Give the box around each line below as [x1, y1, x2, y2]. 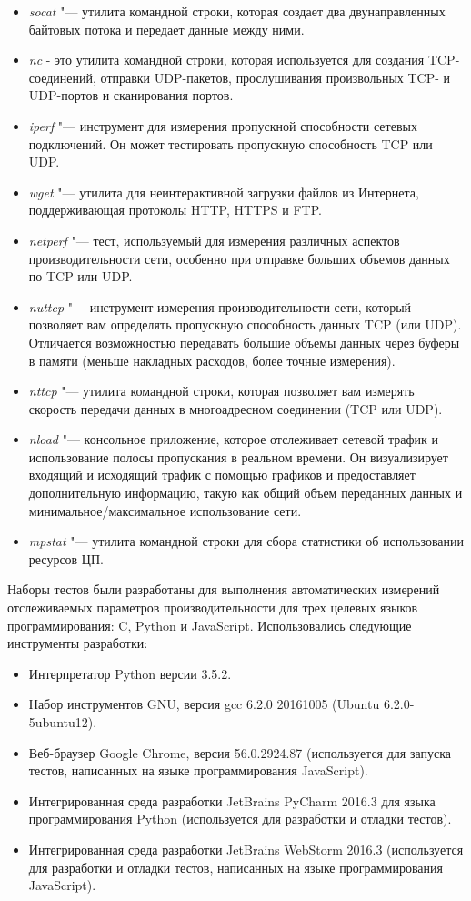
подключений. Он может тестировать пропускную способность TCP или [28, 134, 433, 153]
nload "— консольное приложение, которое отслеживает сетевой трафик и [28, 430, 438, 449]
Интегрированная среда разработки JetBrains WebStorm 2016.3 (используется [28, 839, 464, 858]
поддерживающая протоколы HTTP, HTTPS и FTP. [28, 200, 322, 219]
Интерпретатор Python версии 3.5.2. [28, 663, 232, 683]
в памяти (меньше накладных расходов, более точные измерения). [28, 350, 396, 370]
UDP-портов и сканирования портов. [28, 86, 234, 105]
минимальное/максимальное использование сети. [28, 501, 302, 520]
